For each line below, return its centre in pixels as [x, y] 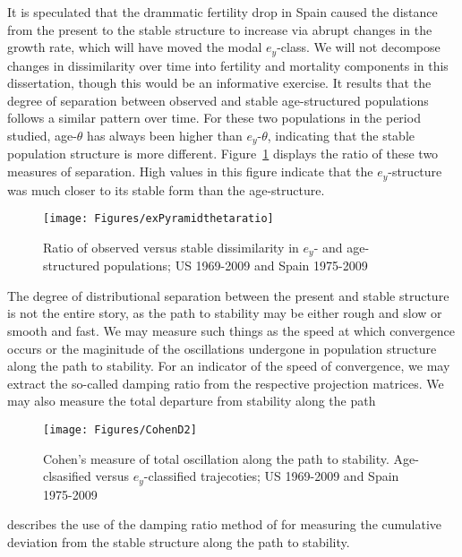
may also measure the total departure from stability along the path [192, 401]
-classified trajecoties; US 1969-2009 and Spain [271, 476]
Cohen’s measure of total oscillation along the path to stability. [216, 458]
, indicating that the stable [341, 136]
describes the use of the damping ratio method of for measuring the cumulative [225, 524]
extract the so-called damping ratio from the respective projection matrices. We [226, 383]
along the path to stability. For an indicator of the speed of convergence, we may [229, 366]
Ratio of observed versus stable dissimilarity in [171, 247]
